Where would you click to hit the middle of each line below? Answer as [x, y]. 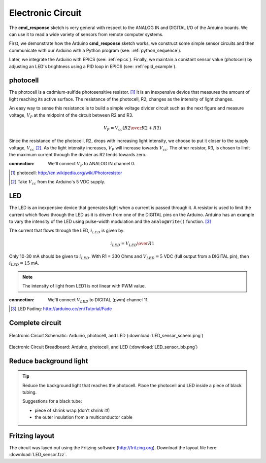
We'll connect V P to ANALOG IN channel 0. [92, 164]
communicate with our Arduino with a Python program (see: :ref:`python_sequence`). [95, 50]
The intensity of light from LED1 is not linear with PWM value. [84, 286]
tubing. [30, 392]
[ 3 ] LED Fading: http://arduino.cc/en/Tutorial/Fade [61, 309]
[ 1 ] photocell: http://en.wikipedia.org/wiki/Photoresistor [66, 173]
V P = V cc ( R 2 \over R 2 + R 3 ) [133, 128]
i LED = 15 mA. [24, 264]
